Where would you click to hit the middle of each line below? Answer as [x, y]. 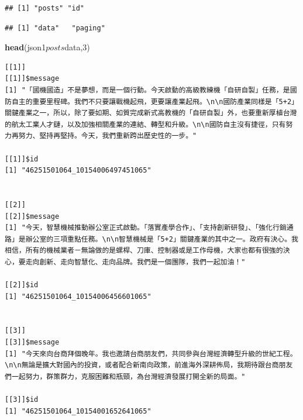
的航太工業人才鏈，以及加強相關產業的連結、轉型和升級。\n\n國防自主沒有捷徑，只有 [145, 124]
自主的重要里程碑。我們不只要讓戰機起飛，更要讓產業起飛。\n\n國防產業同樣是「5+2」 [155, 101]
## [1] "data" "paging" [55, 28]
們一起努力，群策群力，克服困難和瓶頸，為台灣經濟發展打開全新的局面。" [125, 376]
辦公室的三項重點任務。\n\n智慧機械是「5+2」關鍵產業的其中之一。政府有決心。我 [162, 239]
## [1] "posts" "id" [45, 8]
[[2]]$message [32, 216]
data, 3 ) [77, 47]
